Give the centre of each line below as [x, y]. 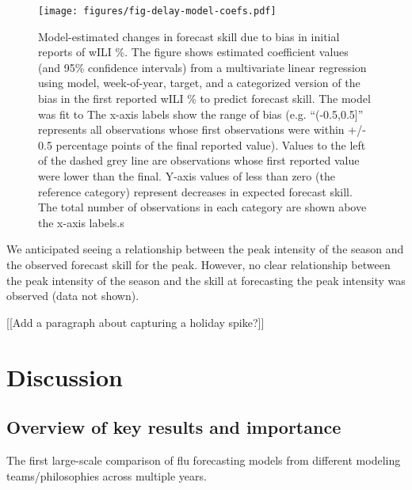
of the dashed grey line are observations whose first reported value [199, 160]
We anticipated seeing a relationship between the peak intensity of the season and [205, 249]
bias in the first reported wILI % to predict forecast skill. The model [204, 99]
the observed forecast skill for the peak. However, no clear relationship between [198, 264]
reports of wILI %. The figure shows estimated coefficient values [193, 52]
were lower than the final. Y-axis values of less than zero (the [187, 176]
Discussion [65, 376]
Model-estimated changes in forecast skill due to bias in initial [189, 36]
